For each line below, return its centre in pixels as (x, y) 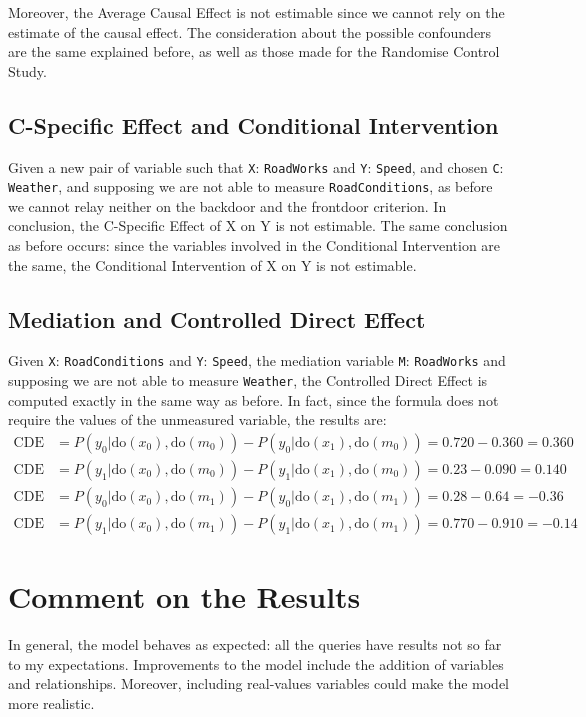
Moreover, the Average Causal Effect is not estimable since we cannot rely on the (256, 12)
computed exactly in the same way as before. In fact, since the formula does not (253, 399)
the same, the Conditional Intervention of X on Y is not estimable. (212, 264)
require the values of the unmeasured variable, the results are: (197, 419)
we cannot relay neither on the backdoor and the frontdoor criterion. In (227, 205)
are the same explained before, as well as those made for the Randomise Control (254, 51)
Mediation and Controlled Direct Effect (217, 318)
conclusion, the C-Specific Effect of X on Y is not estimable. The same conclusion (258, 225)
